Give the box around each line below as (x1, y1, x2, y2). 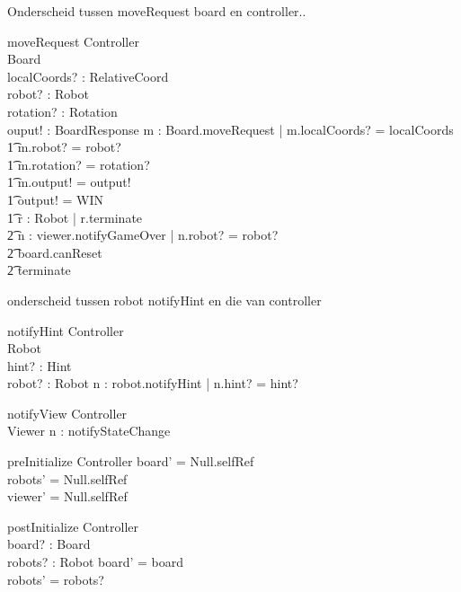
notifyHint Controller (7, 321, 124, 340)
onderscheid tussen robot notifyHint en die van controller (7, 290, 322, 309)
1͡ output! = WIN (7, 190, 103, 208)
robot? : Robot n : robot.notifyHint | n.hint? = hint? (7, 374, 298, 393)
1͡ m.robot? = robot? (7, 137, 121, 156)
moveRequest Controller (7, 31, 139, 50)
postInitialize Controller (7, 517, 139, 535)
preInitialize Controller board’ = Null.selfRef (7, 452, 254, 471)
